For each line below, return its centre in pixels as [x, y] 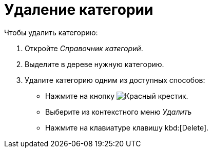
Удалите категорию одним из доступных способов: [115, 80]
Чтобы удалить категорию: [51, 32]
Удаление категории [79, 10]
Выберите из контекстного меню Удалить [119, 112]
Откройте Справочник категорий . [84, 48]
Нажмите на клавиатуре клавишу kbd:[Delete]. [127, 127]
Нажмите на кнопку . [117, 96]
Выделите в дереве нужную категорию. [94, 64]
